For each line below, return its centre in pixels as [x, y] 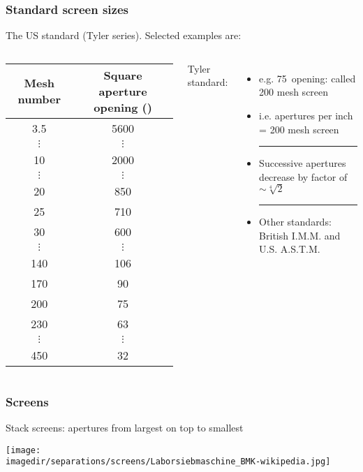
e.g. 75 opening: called [308, 78]
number [39, 99]
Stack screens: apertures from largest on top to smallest [125, 428]
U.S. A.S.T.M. [290, 249]
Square [123, 75]
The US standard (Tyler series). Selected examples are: [124, 35]
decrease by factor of [303, 176]
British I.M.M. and [300, 235]
